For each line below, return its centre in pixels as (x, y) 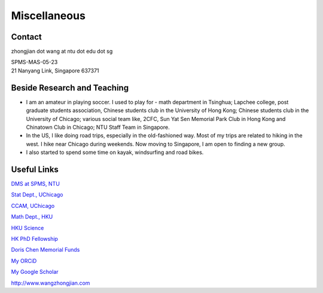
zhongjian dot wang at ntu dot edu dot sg (62, 52)
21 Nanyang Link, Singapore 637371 (55, 70)
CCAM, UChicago (33, 206)
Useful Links (35, 169)
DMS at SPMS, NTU (35, 184)
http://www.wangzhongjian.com (51, 283)
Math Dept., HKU (32, 217)
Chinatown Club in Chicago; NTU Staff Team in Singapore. (98, 127)
